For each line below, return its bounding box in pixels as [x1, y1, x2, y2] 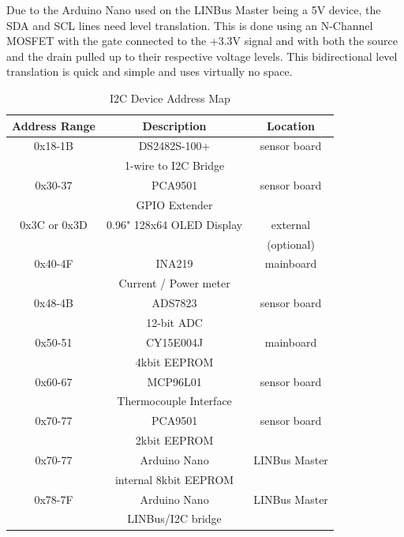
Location [267, 117, 315, 133]
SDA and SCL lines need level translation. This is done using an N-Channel [6, 17, 373, 33]
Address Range [12, 117, 95, 133]
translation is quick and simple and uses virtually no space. [6, 63, 293, 80]
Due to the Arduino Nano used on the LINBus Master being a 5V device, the [6, 2, 381, 17]
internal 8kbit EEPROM [114, 471, 234, 487]
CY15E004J [145, 333, 204, 350]
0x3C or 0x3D [20, 216, 88, 232]
